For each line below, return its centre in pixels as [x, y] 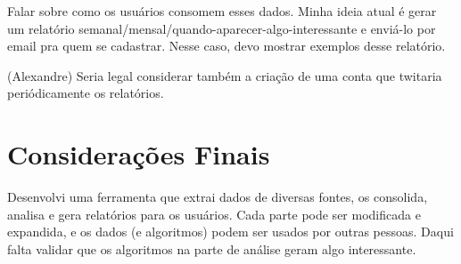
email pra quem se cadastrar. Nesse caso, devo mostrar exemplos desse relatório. [226, 46]
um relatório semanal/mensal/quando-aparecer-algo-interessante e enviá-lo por [222, 28]
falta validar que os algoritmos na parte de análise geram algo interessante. [212, 248]
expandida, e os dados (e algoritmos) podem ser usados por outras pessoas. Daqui [230, 232]
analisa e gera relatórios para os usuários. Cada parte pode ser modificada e [214, 214]
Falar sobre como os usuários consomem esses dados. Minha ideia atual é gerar [222, 11]
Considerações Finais [139, 154]
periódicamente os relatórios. [86, 93]
